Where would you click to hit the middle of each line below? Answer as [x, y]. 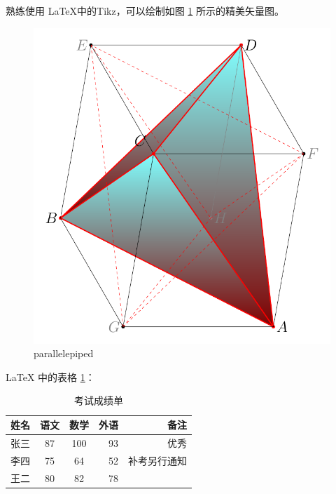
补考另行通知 [157, 460]
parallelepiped [64, 353]
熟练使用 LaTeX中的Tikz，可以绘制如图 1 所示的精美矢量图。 [145, 11]
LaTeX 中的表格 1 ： [50, 376]
